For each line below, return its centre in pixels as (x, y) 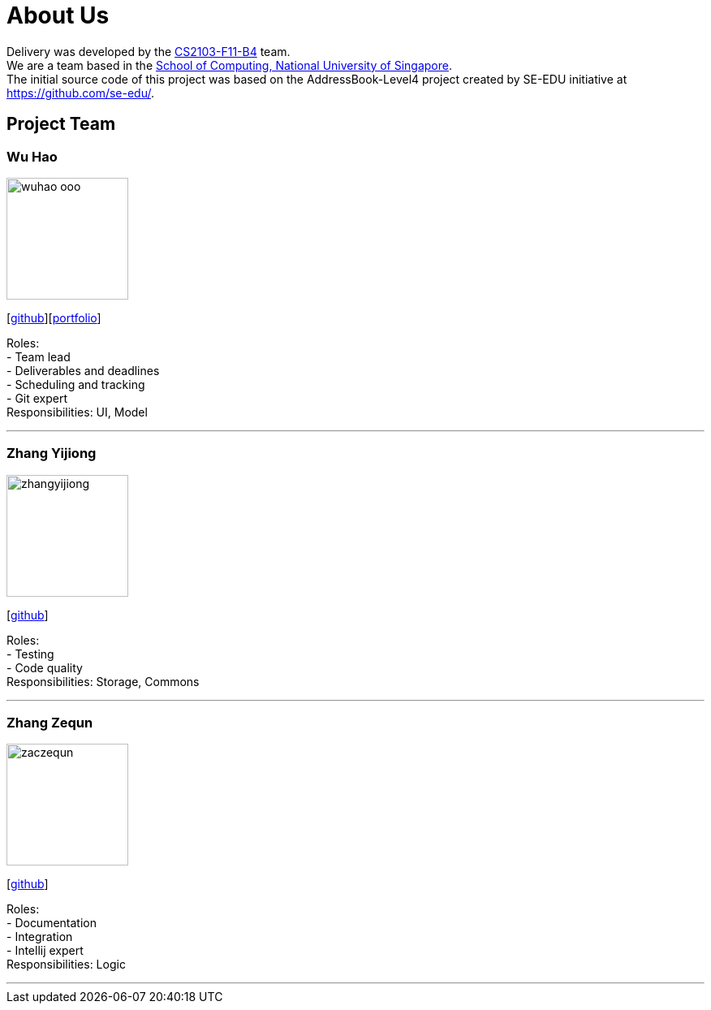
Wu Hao (32, 156)
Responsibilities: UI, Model (77, 412)
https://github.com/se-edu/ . (81, 93)
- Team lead (39, 356)
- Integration (40, 937)
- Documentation (52, 923)
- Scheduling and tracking (76, 384)
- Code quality (45, 667)
